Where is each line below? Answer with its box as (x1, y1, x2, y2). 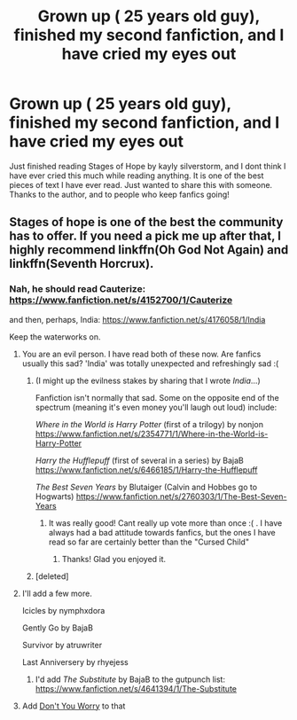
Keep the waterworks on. (9, 331, 101, 342)
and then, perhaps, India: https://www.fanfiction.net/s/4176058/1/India (9, 314, 266, 325)
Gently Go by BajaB (21, 622, 93, 633)
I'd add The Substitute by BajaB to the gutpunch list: (35, 674, 226, 685)
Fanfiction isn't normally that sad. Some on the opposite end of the (35, 392, 279, 403)
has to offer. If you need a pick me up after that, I (9, 229, 282, 244)
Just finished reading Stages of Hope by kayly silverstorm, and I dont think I (9, 160, 286, 171)
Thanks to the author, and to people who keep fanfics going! (9, 189, 231, 200)
